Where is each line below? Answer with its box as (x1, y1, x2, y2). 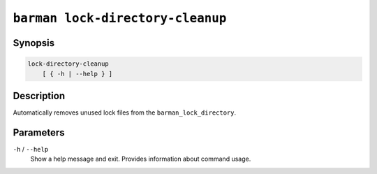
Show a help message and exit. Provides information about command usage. (30, 154, 251, 164)
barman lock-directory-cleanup (13, 10, 227, 26)
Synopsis (13, 37, 55, 49)
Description (13, 89, 66, 101)
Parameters (13, 126, 65, 138)
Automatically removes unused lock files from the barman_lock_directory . (13, 108, 237, 117)
